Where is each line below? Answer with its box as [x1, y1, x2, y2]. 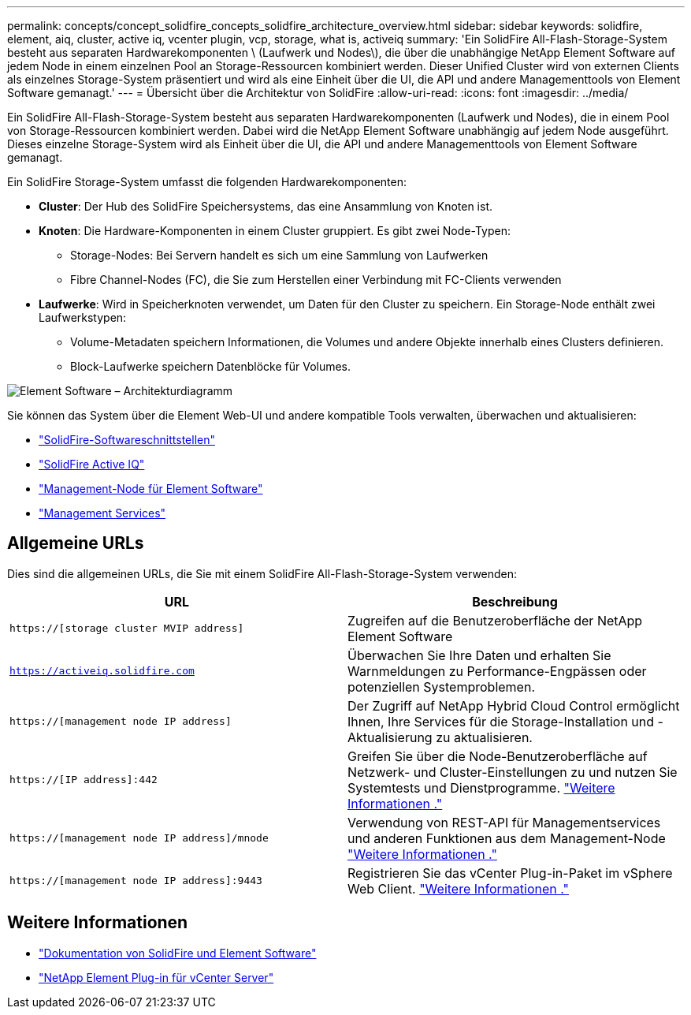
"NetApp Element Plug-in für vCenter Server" [39, 970, 274, 984]
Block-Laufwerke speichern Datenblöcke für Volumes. [70, 360, 351, 373]
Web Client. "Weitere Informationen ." [347, 880, 569, 897]
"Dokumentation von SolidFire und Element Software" [39, 946, 317, 960]
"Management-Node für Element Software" [39, 482, 263, 495]
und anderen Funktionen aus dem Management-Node [347, 830, 666, 846]
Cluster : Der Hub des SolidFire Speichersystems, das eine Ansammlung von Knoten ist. [39, 200, 493, 213]
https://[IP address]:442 [9, 774, 158, 786]
